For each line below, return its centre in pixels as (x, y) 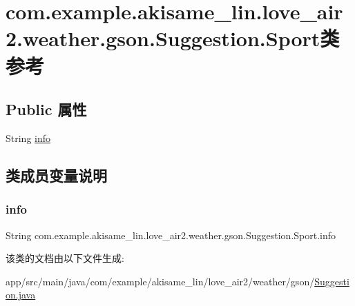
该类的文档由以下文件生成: (65, 258)
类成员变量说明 (56, 175)
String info (28, 137)
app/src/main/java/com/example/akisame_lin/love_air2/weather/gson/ (160, 281)
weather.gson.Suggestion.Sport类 (181, 38)
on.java (21, 295)
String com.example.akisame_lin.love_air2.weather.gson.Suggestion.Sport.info (171, 235)
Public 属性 (46, 109)
